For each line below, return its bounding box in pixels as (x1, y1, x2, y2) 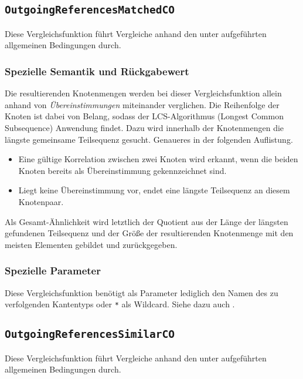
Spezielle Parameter (5, 263, 101, 278)
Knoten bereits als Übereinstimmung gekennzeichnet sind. (18, 164, 227, 176)
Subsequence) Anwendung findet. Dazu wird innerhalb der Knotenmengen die (5, 121, 284, 133)
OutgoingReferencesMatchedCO (5, 4, 175, 16)
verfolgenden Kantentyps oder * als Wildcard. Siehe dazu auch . (5, 298, 235, 310)
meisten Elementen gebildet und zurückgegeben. (5, 238, 178, 250)
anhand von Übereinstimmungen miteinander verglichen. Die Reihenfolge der (5, 98, 280, 110)
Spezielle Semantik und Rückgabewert (5, 63, 189, 78)
